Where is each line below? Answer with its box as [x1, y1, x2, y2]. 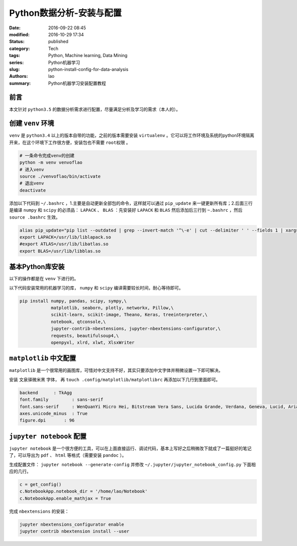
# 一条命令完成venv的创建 [19, 153, 75, 158]
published [48, 39, 69, 45]
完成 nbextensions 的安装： [9, 508, 69, 514]
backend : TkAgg [19, 390, 72, 395]
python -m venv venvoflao [19, 160, 83, 166]
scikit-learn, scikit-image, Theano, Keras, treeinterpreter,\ [50, 312, 208, 317]
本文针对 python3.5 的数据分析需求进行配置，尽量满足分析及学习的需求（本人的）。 [9, 106, 181, 112]
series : [9, 60, 24, 65]
